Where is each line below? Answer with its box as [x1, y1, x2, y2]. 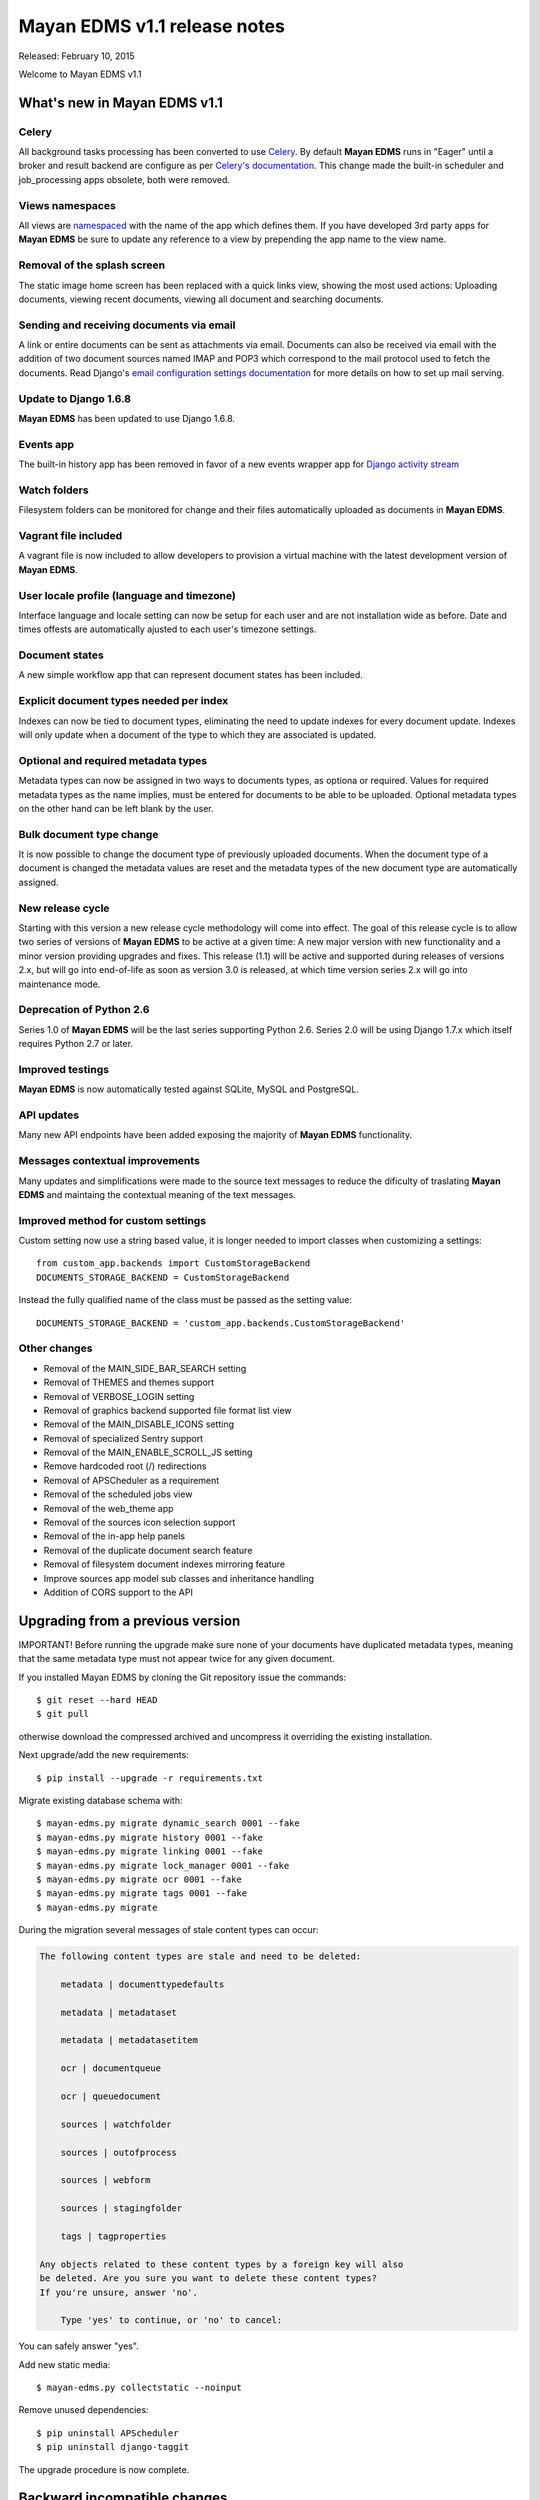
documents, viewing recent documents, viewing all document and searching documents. [18, 293, 384, 305]
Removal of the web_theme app [43, 1502, 174, 1514]
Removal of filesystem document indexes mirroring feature [43, 1558, 285, 1570]
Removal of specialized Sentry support [43, 1432, 204, 1444]
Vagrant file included [18, 529, 123, 543]
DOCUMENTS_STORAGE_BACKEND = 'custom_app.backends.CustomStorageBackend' [36, 1317, 406, 1329]
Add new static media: [18, 2358, 111, 2370]
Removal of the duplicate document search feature [43, 1544, 253, 1556]
